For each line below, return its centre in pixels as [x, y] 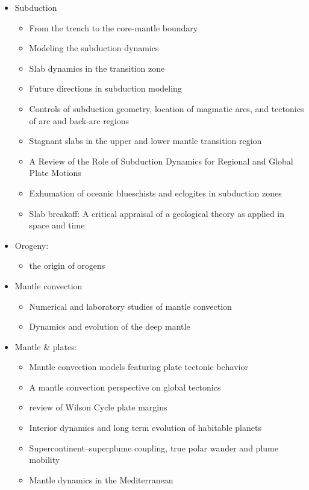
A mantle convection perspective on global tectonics [125, 387]
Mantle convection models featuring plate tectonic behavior [139, 367]
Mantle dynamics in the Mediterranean [101, 479]
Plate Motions [55, 173]
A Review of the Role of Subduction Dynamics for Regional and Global [161, 161]
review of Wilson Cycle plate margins [98, 407]
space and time [57, 225]
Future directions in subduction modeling [105, 88]
